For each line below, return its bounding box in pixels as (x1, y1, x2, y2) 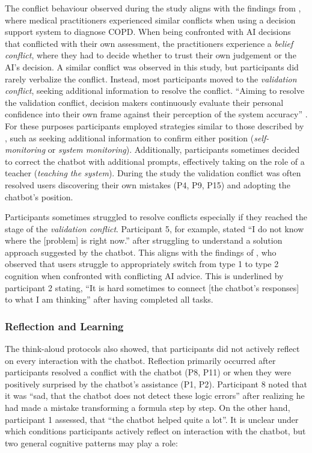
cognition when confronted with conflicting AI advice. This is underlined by (5, 270, 284, 282)
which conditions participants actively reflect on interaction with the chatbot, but (5, 425, 306, 437)
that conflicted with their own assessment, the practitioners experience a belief (5, 37, 293, 49)
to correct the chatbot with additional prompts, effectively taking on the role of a (5, 155, 305, 167)
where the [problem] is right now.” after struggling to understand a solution (5, 234, 283, 247)
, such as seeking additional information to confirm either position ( (5, 131, 254, 144)
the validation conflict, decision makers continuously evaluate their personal (5, 96, 284, 108)
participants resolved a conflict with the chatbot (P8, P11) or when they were (5, 366, 292, 378)
